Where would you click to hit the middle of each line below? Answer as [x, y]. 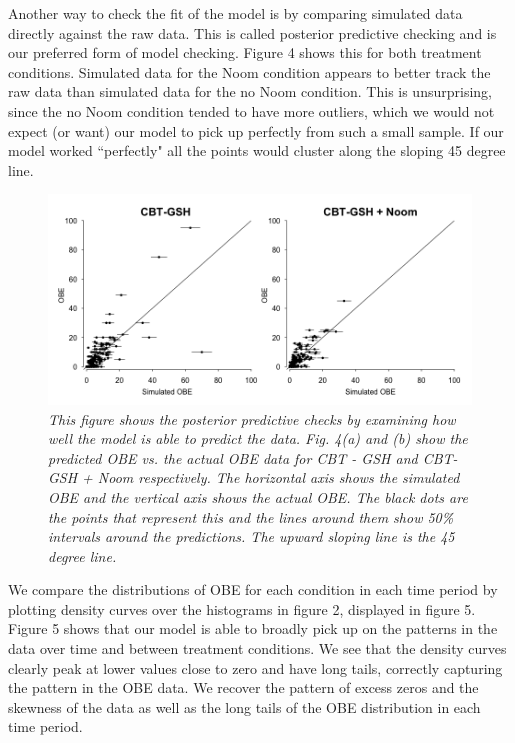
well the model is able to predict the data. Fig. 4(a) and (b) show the [258, 438]
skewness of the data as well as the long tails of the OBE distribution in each [244, 706]
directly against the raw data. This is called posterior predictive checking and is [252, 32]
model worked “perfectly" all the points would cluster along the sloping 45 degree [257, 150]
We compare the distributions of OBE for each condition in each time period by [253, 589]
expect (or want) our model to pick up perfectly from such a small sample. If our [256, 130]
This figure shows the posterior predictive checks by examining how [252, 418]
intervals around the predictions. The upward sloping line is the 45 [251, 536]
